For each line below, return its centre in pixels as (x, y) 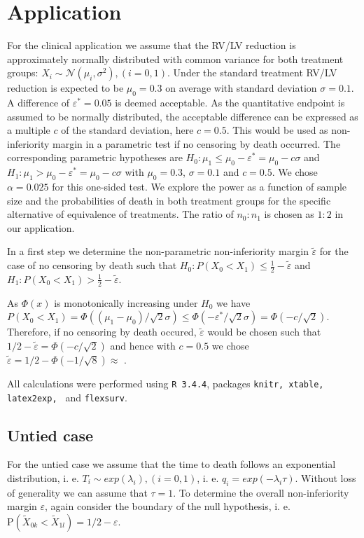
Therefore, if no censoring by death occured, (102, 332)
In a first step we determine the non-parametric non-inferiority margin (158, 251)
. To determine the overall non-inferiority (261, 492)
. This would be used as (277, 130)
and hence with (143, 345)
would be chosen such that (264, 332)
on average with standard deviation (241, 88)
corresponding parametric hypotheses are (95, 157)
